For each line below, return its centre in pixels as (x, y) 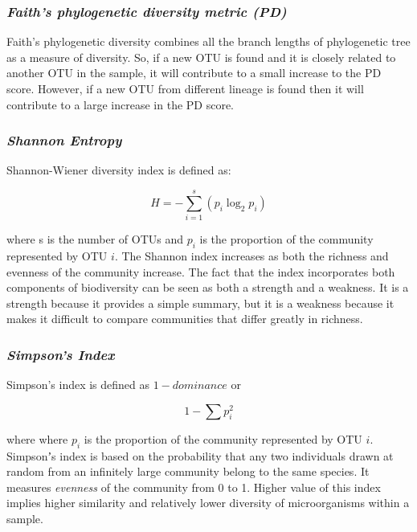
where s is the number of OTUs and (95, 239)
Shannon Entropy (64, 140)
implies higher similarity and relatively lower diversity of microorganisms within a (208, 503)
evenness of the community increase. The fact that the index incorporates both (201, 271)
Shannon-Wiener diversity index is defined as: (119, 170)
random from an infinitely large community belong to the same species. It (188, 471)
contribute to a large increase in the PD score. (121, 104)
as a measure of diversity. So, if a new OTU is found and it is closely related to (201, 57)
